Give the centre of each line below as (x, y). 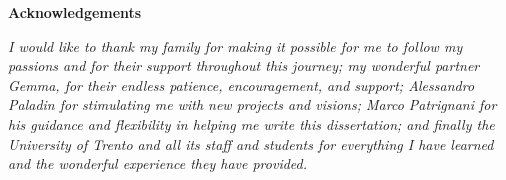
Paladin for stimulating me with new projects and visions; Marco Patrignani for (252, 104)
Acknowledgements (75, 12)
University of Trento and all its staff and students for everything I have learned (251, 143)
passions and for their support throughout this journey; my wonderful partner (244, 65)
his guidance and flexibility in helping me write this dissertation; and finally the (251, 123)
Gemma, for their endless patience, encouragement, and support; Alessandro (241, 84)
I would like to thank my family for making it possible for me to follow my (235, 45)
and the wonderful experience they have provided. (158, 163)
